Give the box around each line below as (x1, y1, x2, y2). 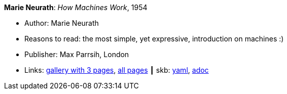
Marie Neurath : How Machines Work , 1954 (4, 3, 148, 12)
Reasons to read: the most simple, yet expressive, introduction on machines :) (24, 34, 284, 43)
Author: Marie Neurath (24, 19, 99, 27)
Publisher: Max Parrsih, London (24, 50, 129, 59)
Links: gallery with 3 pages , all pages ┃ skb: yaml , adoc (24, 66, 209, 74)
